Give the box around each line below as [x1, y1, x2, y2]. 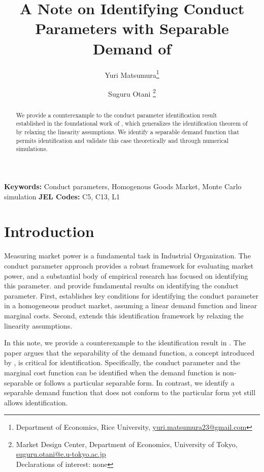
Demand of [92, 38, 172, 58]
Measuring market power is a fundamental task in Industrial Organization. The [4, 250, 251, 261]
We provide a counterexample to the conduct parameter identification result [16, 110, 217, 119]
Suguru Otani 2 [108, 86, 156, 99]
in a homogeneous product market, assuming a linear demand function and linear [4, 300, 257, 311]
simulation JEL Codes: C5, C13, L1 [4, 191, 120, 201]
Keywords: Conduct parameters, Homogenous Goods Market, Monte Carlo [4, 181, 242, 192]
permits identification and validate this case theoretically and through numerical [16, 136, 228, 144]
